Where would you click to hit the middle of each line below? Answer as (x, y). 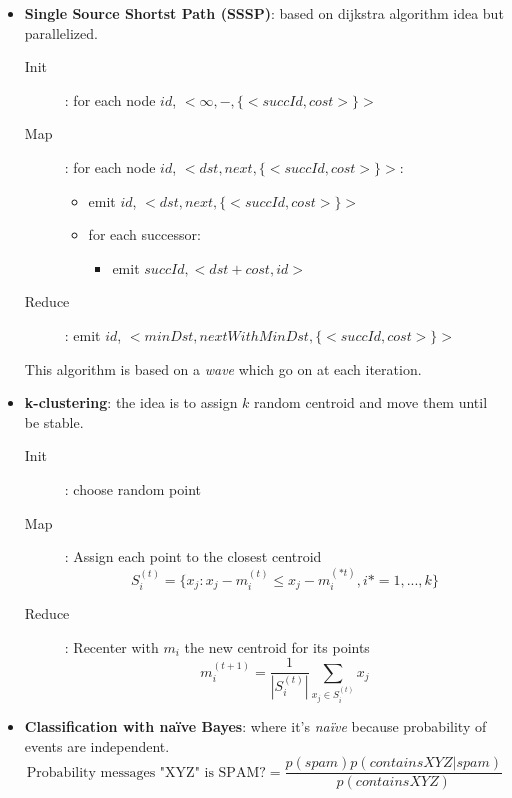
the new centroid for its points (277, 646)
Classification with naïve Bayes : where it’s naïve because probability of (255, 725)
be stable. (54, 421)
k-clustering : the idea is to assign (131, 402)
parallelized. (61, 32)
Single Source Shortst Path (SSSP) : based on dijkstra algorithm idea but (264, 13)
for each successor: (144, 234)
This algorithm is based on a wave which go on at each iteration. (223, 368)
